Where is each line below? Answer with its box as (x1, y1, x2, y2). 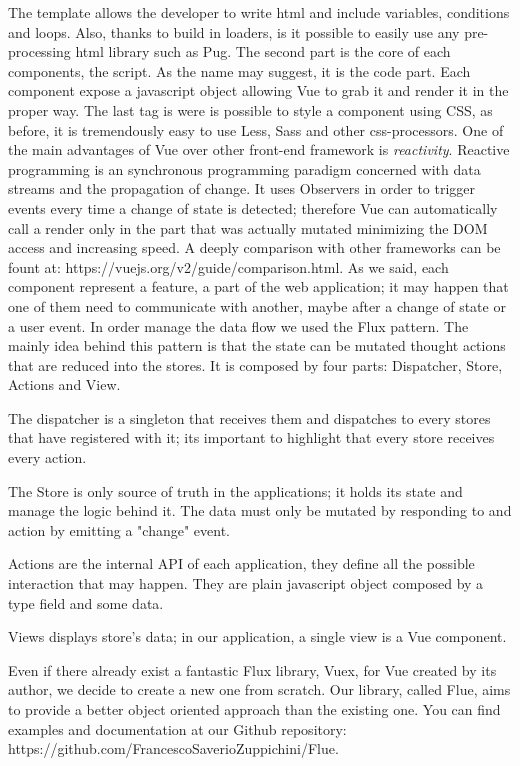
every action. (8, 447, 87, 468)
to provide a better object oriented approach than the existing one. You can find (8, 699, 501, 719)
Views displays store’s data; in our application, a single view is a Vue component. (8, 626, 507, 647)
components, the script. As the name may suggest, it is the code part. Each (8, 60, 471, 81)
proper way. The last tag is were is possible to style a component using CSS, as (8, 99, 493, 120)
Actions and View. (8, 374, 121, 395)
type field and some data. (8, 592, 164, 613)
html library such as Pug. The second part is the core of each (75, 41, 451, 62)
